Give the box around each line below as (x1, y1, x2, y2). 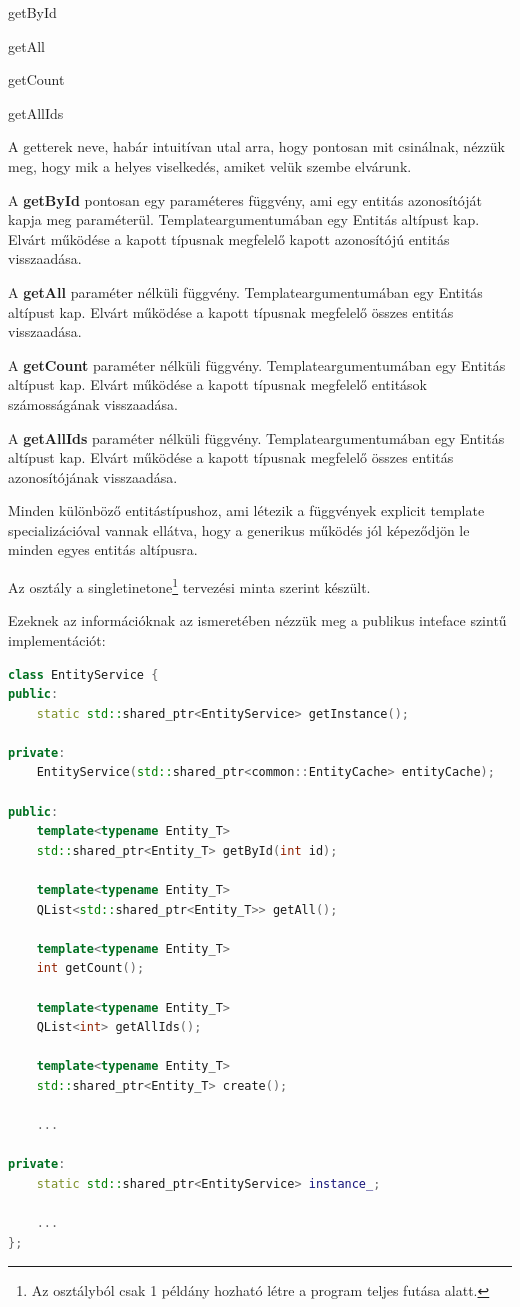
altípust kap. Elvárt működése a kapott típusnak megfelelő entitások (8, 374, 428, 395)
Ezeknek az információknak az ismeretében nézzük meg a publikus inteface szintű (8, 610, 507, 631)
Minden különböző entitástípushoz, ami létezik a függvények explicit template (8, 500, 485, 521)
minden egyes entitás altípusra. (8, 539, 198, 560)
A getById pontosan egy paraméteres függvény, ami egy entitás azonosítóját (8, 189, 482, 210)
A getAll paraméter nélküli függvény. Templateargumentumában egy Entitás (8, 281, 483, 302)
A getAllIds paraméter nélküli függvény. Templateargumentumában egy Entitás (8, 427, 505, 448)
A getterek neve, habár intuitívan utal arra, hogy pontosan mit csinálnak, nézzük (8, 136, 505, 157)
